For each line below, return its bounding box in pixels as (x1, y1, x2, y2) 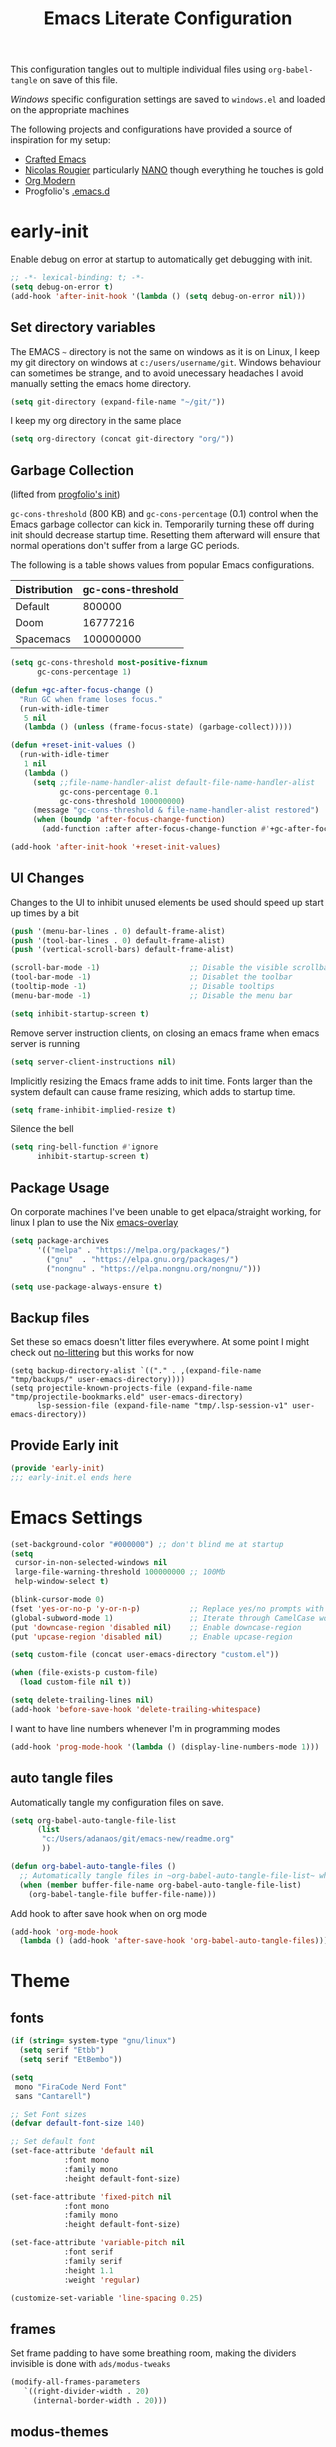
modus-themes (10, 2423, 109, 2441)
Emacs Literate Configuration (43, 7, 293, 30)
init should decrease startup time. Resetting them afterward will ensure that (10, 529, 320, 541)
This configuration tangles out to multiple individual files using (10, 63, 267, 76)
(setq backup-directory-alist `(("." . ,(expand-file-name (10, 1366, 262, 1376)
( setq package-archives (10, 1236, 110, 1246)
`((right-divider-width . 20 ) (23, 2387, 150, 2397)
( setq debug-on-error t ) (10, 282, 114, 292)
